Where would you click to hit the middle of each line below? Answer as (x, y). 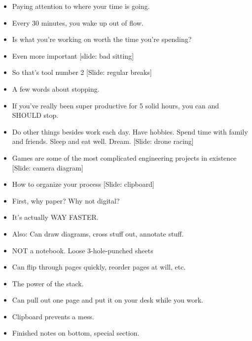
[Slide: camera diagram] (48, 167)
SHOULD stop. (35, 115)
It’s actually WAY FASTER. (55, 217)
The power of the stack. (48, 283)
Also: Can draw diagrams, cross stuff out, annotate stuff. (98, 233)
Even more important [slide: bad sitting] (73, 55)
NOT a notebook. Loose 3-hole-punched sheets (83, 250)
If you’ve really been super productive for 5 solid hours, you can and (116, 105)
